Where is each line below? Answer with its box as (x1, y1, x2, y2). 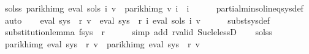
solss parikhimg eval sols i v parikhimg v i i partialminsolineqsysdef (4, 2, 303, 14)
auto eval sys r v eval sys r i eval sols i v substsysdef (4, 13, 270, 26)
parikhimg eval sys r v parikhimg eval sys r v (4, 37, 200, 50)
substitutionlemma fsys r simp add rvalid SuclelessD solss (4, 25, 272, 38)
